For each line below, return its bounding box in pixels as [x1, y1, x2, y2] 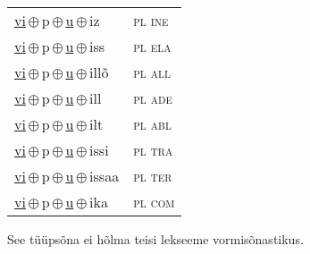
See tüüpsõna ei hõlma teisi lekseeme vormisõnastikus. [7, 230, 304, 248]
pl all [133, 62, 171, 82]
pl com [133, 191, 175, 212]
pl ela [133, 36, 172, 56]
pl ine [133, 10, 169, 30]
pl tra [133, 140, 173, 160]
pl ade [133, 88, 172, 108]
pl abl [133, 114, 172, 134]
